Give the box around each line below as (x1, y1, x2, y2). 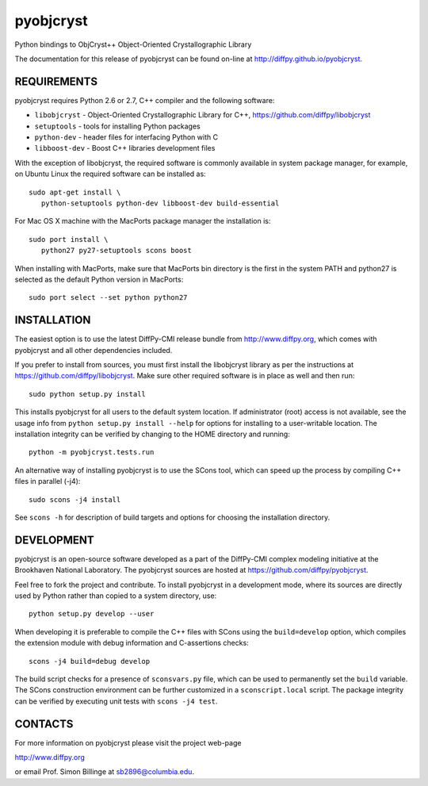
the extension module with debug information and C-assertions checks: (14, 638, 249, 648)
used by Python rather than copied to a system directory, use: (14, 591, 217, 600)
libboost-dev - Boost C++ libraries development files (34, 144, 216, 153)
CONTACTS (14, 717, 74, 730)
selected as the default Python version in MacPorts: (14, 274, 184, 284)
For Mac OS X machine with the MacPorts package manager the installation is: (14, 217, 271, 226)
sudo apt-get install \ (29, 187, 121, 197)
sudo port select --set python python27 (29, 293, 188, 302)
